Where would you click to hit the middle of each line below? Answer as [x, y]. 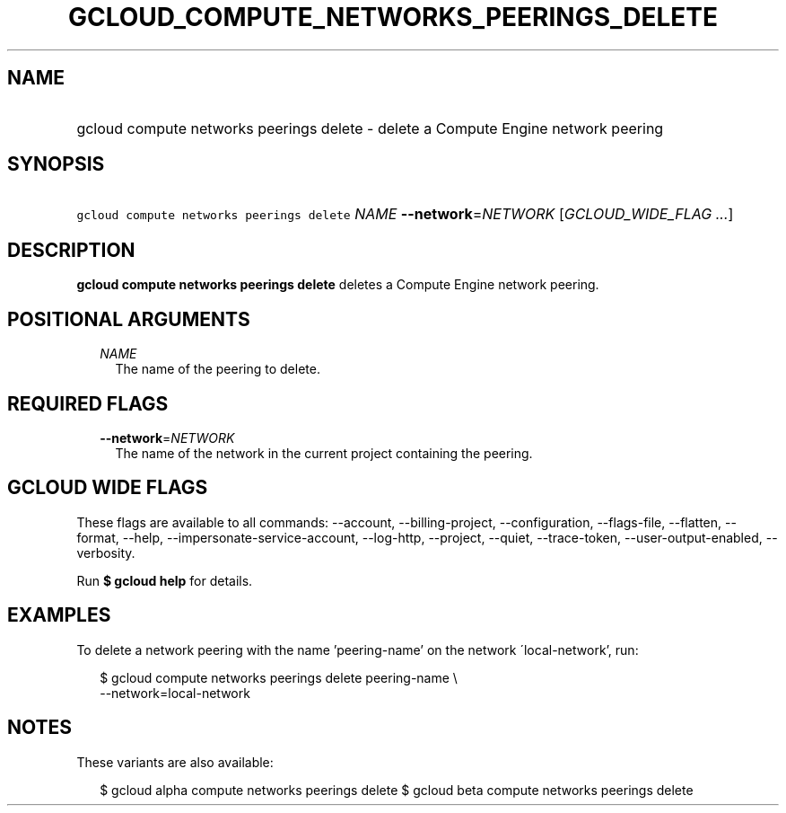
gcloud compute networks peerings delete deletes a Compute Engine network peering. [338, 285]
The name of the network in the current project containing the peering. [324, 453]
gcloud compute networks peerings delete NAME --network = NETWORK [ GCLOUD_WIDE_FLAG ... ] [405, 214]
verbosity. [106, 552]
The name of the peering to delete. [218, 369]
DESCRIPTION [71, 250]
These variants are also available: [175, 762]
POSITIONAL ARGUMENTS [129, 319]
